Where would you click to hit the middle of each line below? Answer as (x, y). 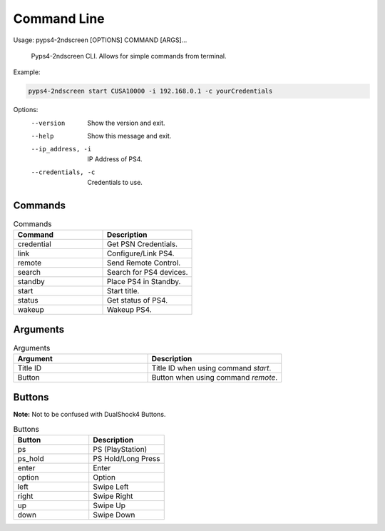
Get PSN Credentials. (142, 244)
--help (42, 136)
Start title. (123, 290)
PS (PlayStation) (120, 450)
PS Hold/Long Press (127, 459)
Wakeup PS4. (129, 309)
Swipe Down (114, 515)
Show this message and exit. (129, 136)
